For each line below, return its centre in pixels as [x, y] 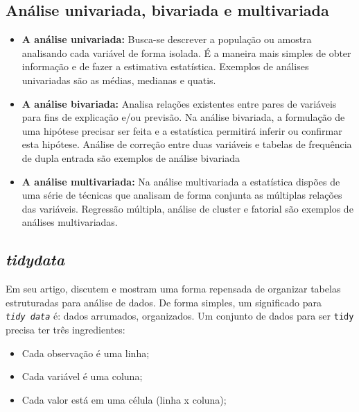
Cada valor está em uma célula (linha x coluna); [124, 399]
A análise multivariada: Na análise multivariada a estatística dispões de [181, 181]
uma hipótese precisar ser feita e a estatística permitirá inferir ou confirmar [182, 130]
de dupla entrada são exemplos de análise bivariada [131, 157]
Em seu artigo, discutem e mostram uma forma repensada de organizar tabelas [173, 289]
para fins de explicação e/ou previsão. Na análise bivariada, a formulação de [183, 117]
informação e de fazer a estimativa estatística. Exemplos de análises [165, 66]
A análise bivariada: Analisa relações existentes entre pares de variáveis [179, 103]
